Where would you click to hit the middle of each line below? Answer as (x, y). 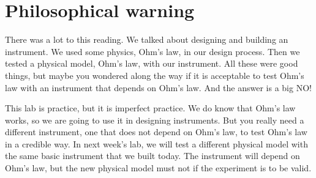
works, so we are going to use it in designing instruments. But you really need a (155, 120)
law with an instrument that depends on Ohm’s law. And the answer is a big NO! (158, 87)
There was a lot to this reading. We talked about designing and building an (147, 39)
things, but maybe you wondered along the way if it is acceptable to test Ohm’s (155, 75)
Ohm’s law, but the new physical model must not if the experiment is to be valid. (158, 168)
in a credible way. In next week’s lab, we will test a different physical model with (156, 143)
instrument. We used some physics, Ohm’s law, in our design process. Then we (152, 51)
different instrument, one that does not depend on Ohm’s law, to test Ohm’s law (156, 132)
